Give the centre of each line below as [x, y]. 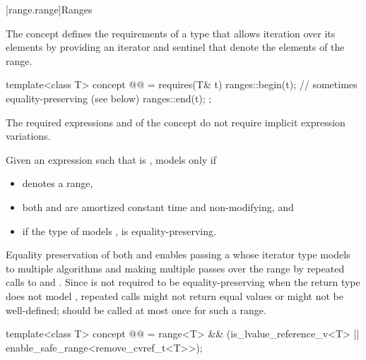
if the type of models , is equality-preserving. [119, 230]
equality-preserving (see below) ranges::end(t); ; [109, 98]
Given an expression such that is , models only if [111, 159]
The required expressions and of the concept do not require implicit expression [176, 122]
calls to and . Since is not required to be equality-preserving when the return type [183, 282]
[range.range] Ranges [49, 9]
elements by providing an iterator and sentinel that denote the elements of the [175, 47]
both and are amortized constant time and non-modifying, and [158, 206]
